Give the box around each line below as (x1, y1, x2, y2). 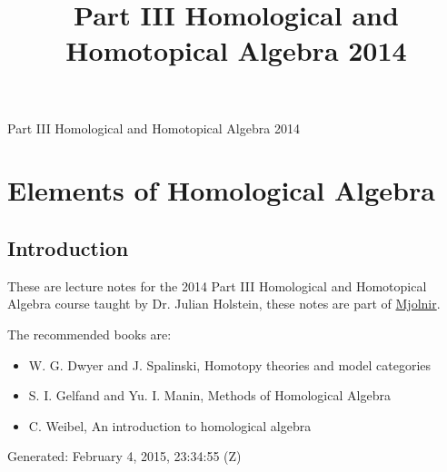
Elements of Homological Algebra (7, 172, 435, 209)
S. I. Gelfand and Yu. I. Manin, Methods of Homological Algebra (28, 386, 391, 405)
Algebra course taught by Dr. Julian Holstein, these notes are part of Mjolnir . (7, 294, 441, 313)
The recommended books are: (7, 324, 172, 343)
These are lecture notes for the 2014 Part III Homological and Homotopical (7, 276, 427, 295)
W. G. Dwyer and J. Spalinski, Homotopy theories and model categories (28, 355, 432, 374)
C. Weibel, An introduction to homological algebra (28, 416, 312, 435)
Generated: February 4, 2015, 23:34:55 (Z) (7, 447, 242, 466)
